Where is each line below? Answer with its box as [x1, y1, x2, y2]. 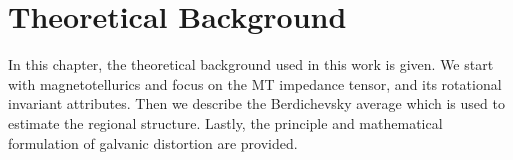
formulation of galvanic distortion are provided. [8, 132, 298, 153]
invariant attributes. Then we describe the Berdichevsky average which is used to [8, 93, 505, 114]
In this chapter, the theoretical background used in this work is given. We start [8, 54, 494, 75]
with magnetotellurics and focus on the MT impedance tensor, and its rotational [8, 73, 502, 94]
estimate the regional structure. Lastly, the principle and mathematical [8, 112, 443, 133]
